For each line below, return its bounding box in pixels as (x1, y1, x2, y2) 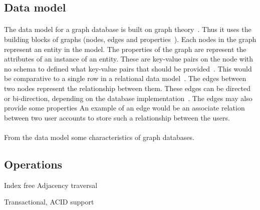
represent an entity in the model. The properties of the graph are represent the (4, 43, 246, 54)
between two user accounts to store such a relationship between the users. (4, 112, 230, 122)
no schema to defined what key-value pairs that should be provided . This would (4, 63, 252, 73)
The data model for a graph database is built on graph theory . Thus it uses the (4, 24, 251, 34)
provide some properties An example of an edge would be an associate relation (4, 102, 245, 113)
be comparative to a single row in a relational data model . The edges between (4, 73, 246, 83)
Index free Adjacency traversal (4, 179, 98, 190)
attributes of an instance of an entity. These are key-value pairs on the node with (4, 53, 253, 64)
